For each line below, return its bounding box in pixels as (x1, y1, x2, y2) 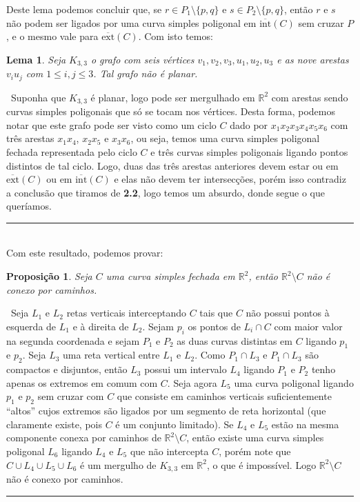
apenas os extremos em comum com (6, 375, 158, 390)
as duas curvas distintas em (177, 333, 292, 348)
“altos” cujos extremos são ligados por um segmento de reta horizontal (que (6, 403, 326, 418)
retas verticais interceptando (66, 305, 186, 320)
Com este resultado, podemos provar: (6, 245, 163, 260)
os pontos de (188, 319, 241, 333)
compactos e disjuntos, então (6, 362, 128, 376)
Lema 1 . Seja (6, 52, 66, 66)
